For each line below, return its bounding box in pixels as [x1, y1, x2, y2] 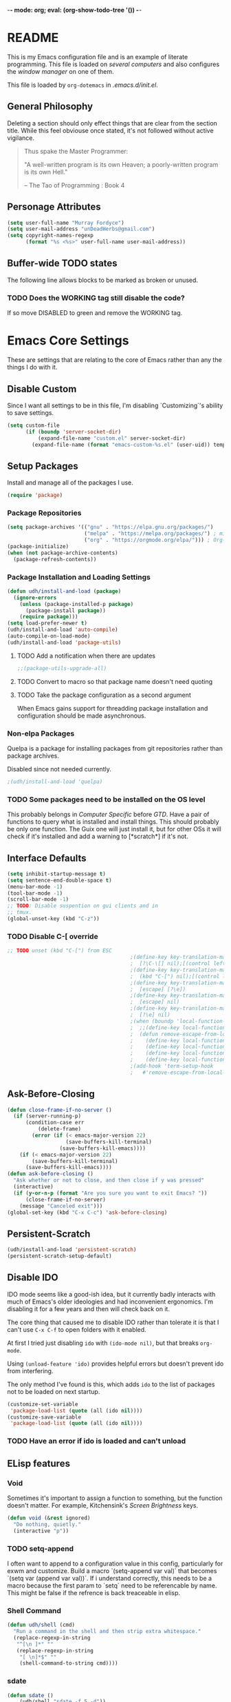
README [7, 30, 59, 45]
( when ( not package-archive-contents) [7, 549, 118, 556]
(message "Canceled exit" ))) [19, 1202, 103, 1209]
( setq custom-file [7, 422, 60, 429]
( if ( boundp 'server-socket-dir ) [25, 428, 122, 435]
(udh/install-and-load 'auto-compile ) [7, 627, 118, 634]
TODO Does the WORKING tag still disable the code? [7, 293, 186, 303]
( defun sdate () [7, 1692, 54, 1699]
